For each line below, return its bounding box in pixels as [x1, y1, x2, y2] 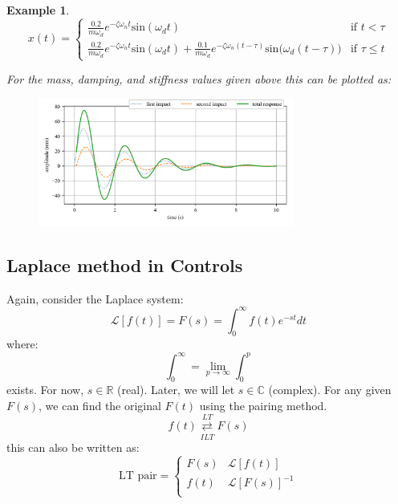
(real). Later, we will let [117, 381, 235, 398]
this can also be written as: [6, 438, 140, 455]
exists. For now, [6, 381, 84, 398]
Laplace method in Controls [6, 252, 243, 277]
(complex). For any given [268, 381, 392, 398]
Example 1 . [6, 2, 70, 18]
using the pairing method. [199, 396, 327, 413]
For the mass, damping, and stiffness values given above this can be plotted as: [6, 71, 392, 87]
